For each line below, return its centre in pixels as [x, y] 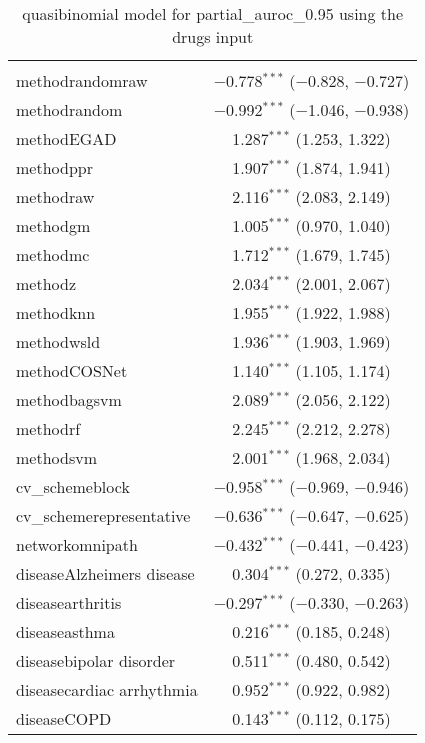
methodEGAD [66, 138]
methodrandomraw [82, 80]
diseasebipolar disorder [96, 660]
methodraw [55, 196]
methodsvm [56, 457]
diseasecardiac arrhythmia [107, 689]
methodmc [53, 254]
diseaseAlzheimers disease [105, 573]
